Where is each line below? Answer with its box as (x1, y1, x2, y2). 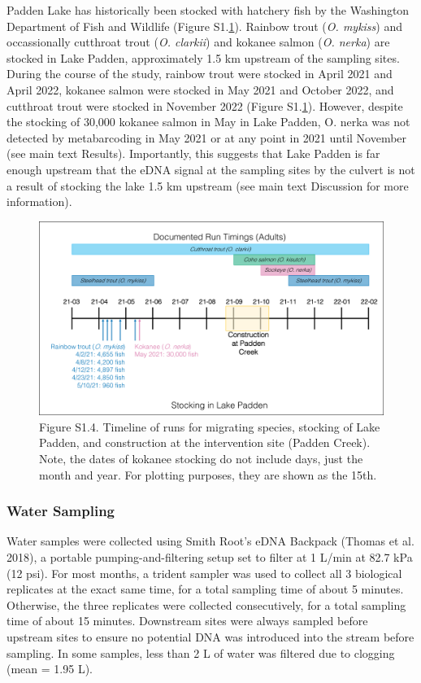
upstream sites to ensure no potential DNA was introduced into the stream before (7, 628, 414, 645)
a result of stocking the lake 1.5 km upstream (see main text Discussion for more (7, 177, 409, 194)
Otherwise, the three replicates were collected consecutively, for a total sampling (7, 596, 406, 613)
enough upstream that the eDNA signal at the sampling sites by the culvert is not (7, 160, 415, 177)
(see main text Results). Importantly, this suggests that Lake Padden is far (7, 145, 380, 162)
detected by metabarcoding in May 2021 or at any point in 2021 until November (7, 129, 407, 146)
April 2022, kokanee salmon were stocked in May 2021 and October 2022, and (7, 81, 394, 98)
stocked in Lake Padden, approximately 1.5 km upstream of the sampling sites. (7, 49, 400, 66)
